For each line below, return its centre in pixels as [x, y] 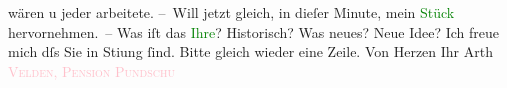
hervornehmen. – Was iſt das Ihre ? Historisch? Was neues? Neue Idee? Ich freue [254, 31]
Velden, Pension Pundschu [91, 70]
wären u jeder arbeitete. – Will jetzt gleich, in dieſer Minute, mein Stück [231, 12]
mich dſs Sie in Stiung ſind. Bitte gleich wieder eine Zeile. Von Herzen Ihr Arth [250, 51]
